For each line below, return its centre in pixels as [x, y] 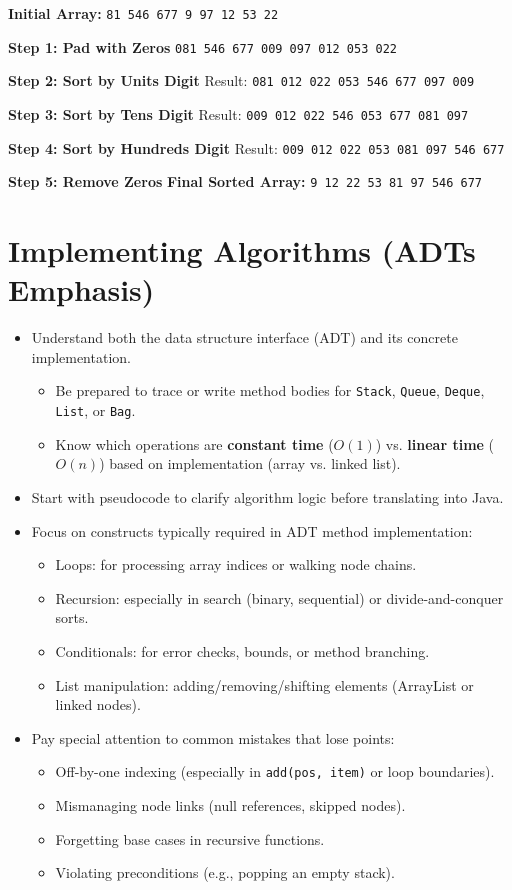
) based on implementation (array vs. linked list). [250, 463]
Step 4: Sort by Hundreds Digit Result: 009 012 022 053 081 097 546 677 [256, 147]
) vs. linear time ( [435, 443]
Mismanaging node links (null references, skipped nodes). [230, 804]
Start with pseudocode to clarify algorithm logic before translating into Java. [267, 496]
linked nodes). [98, 704]
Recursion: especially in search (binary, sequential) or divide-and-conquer [279, 597]
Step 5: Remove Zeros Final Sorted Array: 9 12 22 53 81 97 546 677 [245, 181]
